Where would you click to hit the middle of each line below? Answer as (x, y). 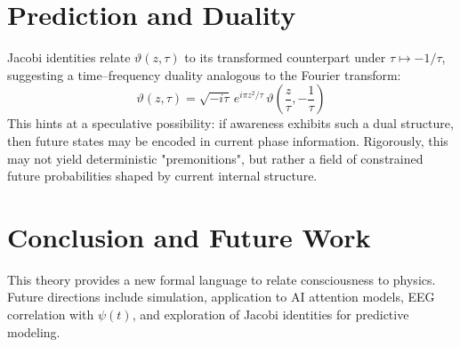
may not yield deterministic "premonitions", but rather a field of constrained (215, 158)
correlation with (51, 314)
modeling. (34, 331)
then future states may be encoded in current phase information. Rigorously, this (228, 140)
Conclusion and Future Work (189, 236)
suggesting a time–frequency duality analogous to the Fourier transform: (204, 74)
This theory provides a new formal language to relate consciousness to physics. (222, 279)
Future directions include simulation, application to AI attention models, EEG (221, 297)
